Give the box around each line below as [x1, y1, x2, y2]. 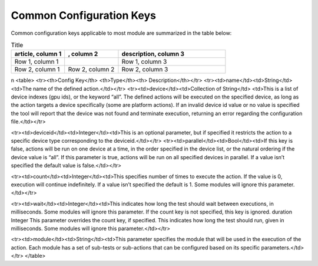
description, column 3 [121, 50, 185, 58]
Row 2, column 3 [121, 65, 168, 74]
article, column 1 [14, 50, 62, 58]
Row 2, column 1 [14, 65, 60, 74]
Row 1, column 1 [14, 58, 59, 66]
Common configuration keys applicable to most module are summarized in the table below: [11, 29, 232, 37]
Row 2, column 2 [68, 65, 115, 74]
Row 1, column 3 [121, 58, 167, 66]
